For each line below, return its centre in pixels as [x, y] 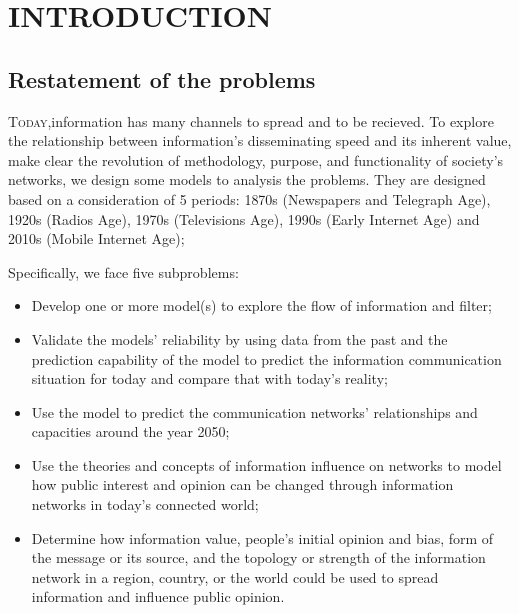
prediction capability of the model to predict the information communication [266, 358]
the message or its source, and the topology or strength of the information [258, 557]
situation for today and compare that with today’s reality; [209, 378]
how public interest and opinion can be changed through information [242, 484]
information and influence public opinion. [158, 596]
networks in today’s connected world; [145, 504]
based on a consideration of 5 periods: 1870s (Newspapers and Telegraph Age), [249, 198]
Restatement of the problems [162, 78]
